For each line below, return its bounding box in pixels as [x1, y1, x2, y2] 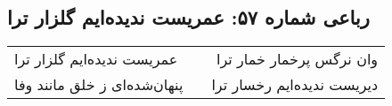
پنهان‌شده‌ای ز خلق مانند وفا [14, 74, 184, 95]
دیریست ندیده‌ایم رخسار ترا [211, 74, 379, 95]
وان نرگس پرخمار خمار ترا [216, 49, 379, 70]
